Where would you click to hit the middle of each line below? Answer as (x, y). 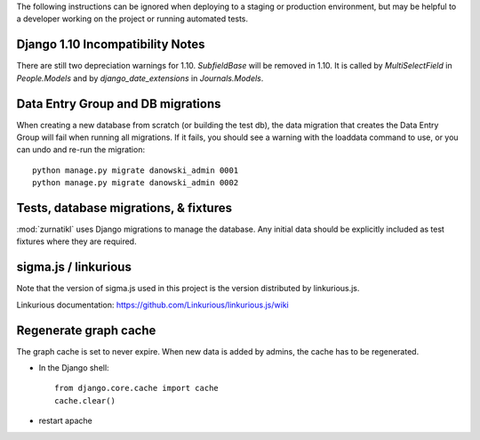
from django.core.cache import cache (137, 388)
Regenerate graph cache (86, 330)
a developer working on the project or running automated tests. (132, 19)
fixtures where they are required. (76, 241)
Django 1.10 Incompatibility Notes (111, 45)
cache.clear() (85, 400)
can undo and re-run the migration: (81, 150)
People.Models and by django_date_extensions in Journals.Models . (140, 78)
